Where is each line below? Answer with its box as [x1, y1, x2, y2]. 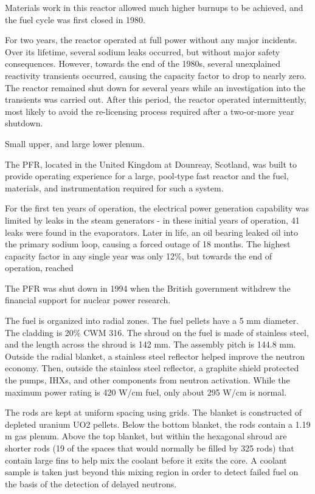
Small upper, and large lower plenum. [5, 137, 145, 149]
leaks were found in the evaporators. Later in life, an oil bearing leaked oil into [5, 225, 299, 238]
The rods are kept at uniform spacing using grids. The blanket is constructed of [5, 406, 302, 419]
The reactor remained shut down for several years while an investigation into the [5, 81, 306, 94]
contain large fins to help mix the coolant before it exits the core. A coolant [5, 453, 287, 466]
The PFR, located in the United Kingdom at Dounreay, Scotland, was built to [5, 157, 297, 170]
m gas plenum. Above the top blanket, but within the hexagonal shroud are [5, 430, 287, 442]
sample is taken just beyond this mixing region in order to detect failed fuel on [5, 465, 299, 478]
